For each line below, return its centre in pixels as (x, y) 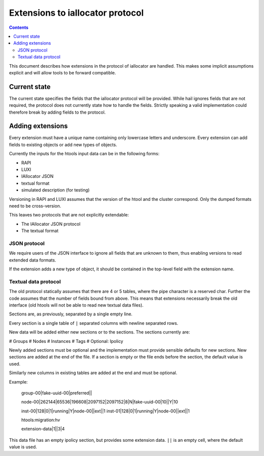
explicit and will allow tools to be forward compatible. (63, 72)
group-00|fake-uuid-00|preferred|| (57, 393)
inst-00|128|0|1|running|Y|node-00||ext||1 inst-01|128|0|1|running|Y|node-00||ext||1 (106, 411)
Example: (18, 382)
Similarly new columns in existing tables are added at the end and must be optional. (93, 373)
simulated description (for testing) (55, 190)
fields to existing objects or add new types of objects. (63, 144)
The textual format (40, 231)
